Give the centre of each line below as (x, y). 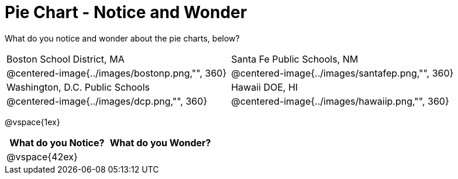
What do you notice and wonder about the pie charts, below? (122, 38)
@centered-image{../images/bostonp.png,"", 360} (117, 73)
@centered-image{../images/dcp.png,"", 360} (107, 101)
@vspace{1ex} (32, 122)
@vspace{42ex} (42, 156)
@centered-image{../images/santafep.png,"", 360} (342, 73)
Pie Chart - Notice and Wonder (126, 12)
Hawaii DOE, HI (265, 87)
